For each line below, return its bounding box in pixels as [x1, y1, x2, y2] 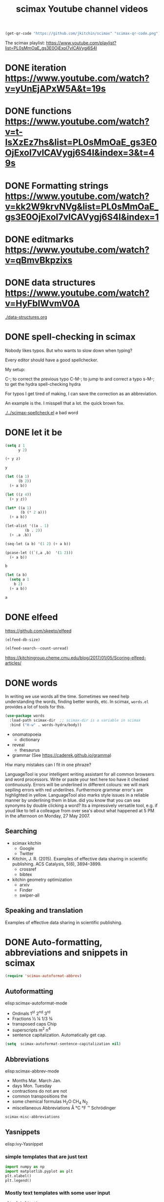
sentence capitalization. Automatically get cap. [12, 1032, 106, 1038]
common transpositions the [12, 1093, 67, 1099]
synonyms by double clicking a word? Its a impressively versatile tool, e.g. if [5, 802, 158, 808]
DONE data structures [5, 277, 96, 288]
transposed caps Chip [12, 1021, 57, 1027]
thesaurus [19, 747, 40, 753]
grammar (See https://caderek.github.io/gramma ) [12, 752, 112, 758]
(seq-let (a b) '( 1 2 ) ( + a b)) [5, 541, 71, 546]
